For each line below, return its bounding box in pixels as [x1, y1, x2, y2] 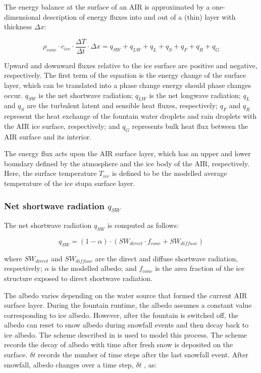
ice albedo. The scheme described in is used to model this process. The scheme [4, 329, 247, 340]
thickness [4, 21, 32, 32]
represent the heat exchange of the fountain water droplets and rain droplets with [4, 111, 257, 121]
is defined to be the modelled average [112, 168, 227, 178]
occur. [4, 89, 23, 100]
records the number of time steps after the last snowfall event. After [38, 349, 248, 360]
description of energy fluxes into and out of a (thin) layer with [43, 11, 236, 22]
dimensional [4, 11, 41, 22]
